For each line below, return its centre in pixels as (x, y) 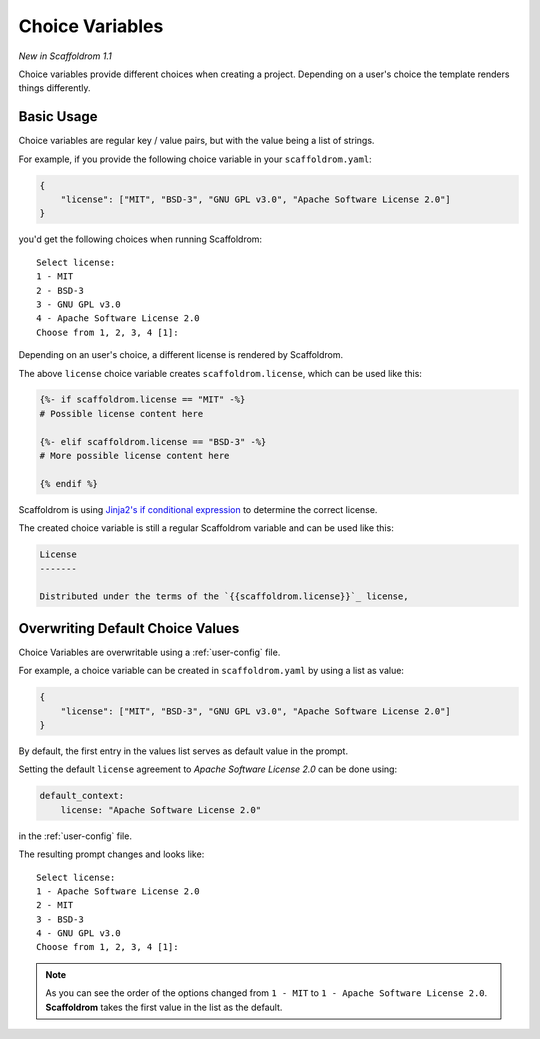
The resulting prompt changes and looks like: (111, 854)
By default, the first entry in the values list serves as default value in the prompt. (183, 751)
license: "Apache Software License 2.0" (161, 809)
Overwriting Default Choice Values (129, 628)
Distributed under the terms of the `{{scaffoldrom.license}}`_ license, (224, 596)
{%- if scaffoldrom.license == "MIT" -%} (142, 399)
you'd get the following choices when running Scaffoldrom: (140, 239)
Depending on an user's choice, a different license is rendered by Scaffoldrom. (181, 355)
